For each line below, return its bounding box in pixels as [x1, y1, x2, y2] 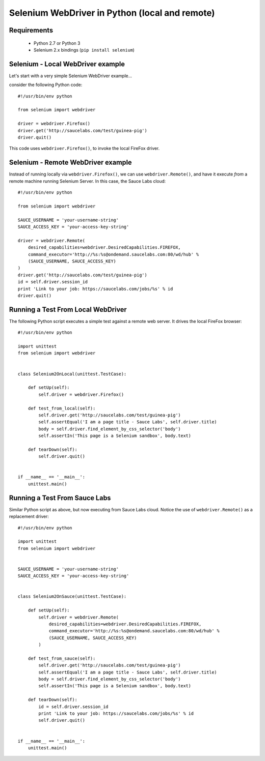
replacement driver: [9, 514, 49, 520]
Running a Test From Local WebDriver [9, 305, 127, 314]
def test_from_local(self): [27, 406, 96, 411]
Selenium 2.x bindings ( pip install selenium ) [33, 47, 135, 53]
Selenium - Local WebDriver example [9, 59, 125, 68]
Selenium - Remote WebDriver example [9, 158, 132, 167]
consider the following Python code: [9, 82, 82, 88]
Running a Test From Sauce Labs [9, 494, 111, 502]
